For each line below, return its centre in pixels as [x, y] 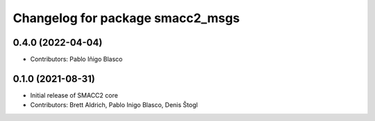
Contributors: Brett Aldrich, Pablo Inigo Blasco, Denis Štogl [114, 105]
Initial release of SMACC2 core [74, 95]
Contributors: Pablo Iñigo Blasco [76, 59]
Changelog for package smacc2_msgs [126, 18]
